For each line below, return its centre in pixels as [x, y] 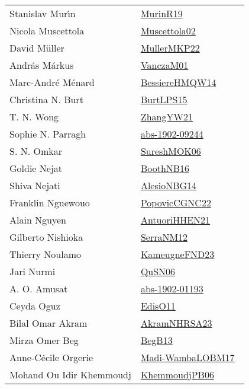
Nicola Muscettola [47, 31]
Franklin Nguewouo [50, 203]
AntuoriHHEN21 [175, 220]
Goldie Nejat [36, 168]
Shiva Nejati [35, 185]
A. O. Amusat [39, 288]
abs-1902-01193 [172, 288]
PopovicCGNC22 [176, 203]
